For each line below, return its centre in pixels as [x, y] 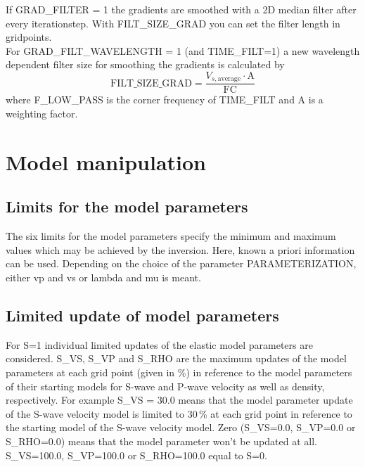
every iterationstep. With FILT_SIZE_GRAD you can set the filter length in [173, 23]
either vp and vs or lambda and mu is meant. [103, 277]
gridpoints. [29, 37]
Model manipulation [106, 161]
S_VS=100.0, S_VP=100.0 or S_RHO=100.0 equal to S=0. [136, 455]
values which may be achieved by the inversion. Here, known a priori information [180, 249]
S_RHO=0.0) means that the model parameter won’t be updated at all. [161, 441]
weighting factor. [42, 114]
